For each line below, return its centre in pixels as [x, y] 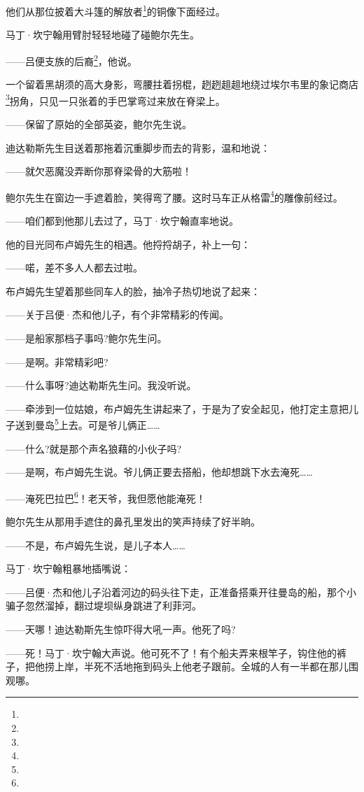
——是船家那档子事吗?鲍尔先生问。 [86, 338]
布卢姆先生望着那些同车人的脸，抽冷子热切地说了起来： [133, 291]
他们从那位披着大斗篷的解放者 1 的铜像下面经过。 [115, 10]
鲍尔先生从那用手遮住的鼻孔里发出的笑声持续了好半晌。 [133, 521]
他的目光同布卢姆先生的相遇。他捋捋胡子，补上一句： [128, 244]
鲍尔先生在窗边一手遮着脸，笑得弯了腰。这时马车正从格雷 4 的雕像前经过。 [174, 196]
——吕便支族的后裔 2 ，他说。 [71, 59]
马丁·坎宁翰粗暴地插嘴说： [68, 568]
